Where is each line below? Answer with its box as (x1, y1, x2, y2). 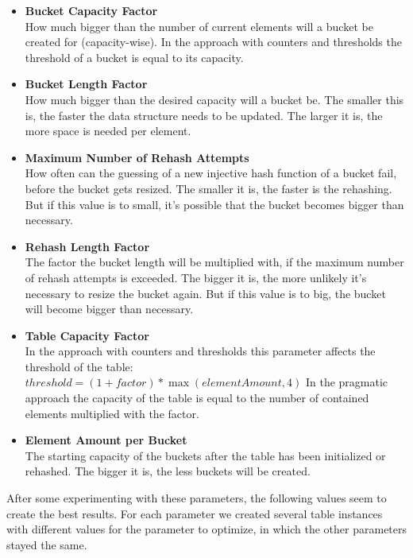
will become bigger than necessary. (25, 300, 194, 317)
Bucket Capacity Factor (25, 2, 158, 18)
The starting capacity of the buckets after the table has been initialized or (25, 447, 386, 463)
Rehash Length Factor (25, 238, 150, 254)
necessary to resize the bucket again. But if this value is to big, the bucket (25, 285, 386, 301)
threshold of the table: (25, 358, 133, 374)
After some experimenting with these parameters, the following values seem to (6, 490, 387, 506)
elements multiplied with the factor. (25, 405, 199, 421)
